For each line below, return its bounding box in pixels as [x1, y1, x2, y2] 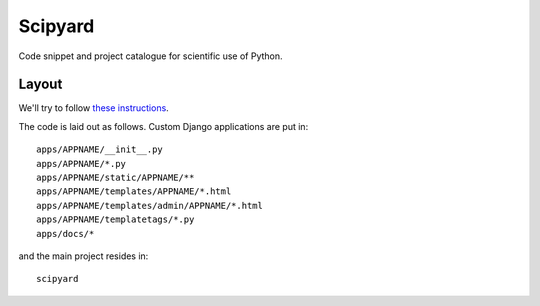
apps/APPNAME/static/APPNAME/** [36, 172, 195, 184]
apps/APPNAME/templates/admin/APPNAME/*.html [36, 200, 264, 211]
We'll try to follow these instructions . [18, 102, 169, 114]
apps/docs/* [36, 228, 95, 239]
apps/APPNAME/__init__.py [36, 144, 164, 155]
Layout [18, 76, 63, 93]
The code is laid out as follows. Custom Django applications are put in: [18, 120, 309, 132]
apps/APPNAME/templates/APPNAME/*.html [36, 186, 232, 197]
